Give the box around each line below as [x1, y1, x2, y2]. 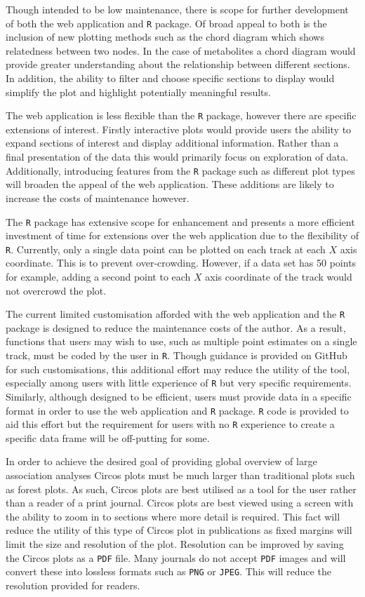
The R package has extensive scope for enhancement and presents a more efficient [6, 214, 355, 229]
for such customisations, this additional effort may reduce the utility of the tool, [6, 361, 350, 376]
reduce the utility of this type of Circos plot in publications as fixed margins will [6, 523, 352, 537]
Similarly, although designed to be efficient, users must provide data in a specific [6, 389, 352, 403]
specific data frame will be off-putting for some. [6, 430, 210, 445]
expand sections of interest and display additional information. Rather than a [6, 135, 339, 150]
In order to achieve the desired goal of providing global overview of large [6, 454, 317, 469]
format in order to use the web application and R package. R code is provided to [6, 403, 349, 417]
